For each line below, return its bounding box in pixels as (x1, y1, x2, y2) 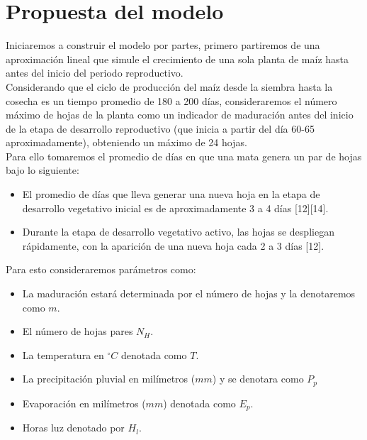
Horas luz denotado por (22, 420, 125, 435)
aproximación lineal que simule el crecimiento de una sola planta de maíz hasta (6, 51, 349, 66)
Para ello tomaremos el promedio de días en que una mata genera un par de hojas (6, 148, 362, 163)
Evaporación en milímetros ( (22, 395, 146, 410)
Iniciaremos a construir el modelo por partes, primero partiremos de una (6, 38, 320, 53)
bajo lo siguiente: (6, 163, 79, 177)
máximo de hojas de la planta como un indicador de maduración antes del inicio (6, 107, 354, 122)
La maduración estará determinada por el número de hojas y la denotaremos (22, 286, 356, 301)
